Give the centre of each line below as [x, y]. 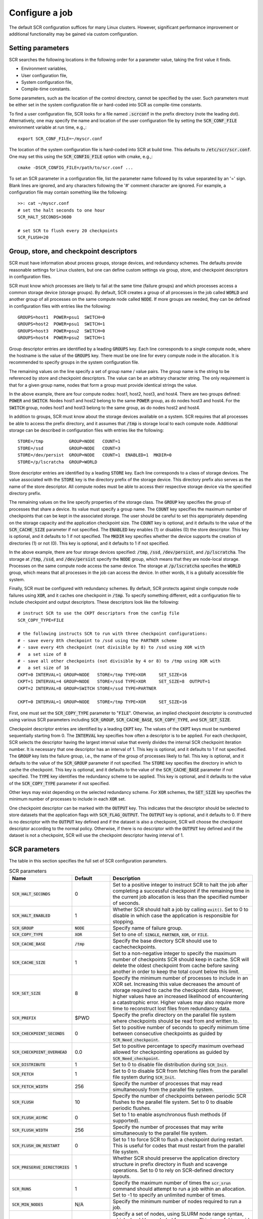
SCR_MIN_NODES [28, 1204]
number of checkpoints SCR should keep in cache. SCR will [181, 960]
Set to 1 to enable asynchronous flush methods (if [169, 1115]
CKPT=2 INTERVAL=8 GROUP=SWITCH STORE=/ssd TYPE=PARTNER [87, 688]
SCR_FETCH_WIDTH [30, 1087]
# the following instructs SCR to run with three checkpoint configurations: [113, 634]
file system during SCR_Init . [144, 1077]
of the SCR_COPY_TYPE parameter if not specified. [59, 783]
